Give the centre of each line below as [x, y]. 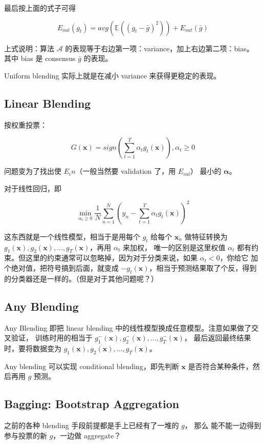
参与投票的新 [26, 435]
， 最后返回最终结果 [217, 338]
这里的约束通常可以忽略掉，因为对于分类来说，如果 [111, 258]
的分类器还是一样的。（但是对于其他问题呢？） [81, 278]
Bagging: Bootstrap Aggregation [92, 404]
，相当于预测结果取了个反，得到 [203, 268]
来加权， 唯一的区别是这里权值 [174, 247]
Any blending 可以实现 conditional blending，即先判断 [92, 366]
